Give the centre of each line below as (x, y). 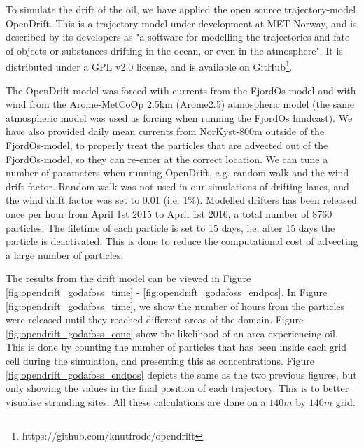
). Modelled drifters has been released (276, 200)
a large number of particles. (65, 254)
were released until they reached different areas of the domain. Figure (155, 320)
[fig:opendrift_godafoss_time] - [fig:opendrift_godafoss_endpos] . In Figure (167, 292)
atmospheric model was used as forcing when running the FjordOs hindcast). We (179, 117)
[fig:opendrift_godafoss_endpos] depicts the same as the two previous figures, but (181, 374)
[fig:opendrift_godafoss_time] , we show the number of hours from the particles (175, 306)
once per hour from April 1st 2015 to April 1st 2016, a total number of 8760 (169, 213)
